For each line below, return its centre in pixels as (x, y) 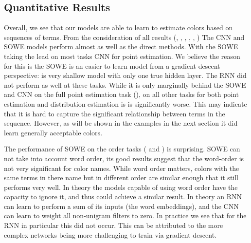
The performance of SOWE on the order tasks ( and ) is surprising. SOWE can (122, 149)
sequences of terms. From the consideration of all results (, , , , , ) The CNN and (124, 37)
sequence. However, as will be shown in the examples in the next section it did (121, 123)
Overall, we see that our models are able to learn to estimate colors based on (118, 28)
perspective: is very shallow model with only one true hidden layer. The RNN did (125, 75)
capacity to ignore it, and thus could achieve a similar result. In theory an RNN (123, 196)
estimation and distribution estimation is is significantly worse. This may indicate (125, 103)
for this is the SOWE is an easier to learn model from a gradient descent (112, 65)
